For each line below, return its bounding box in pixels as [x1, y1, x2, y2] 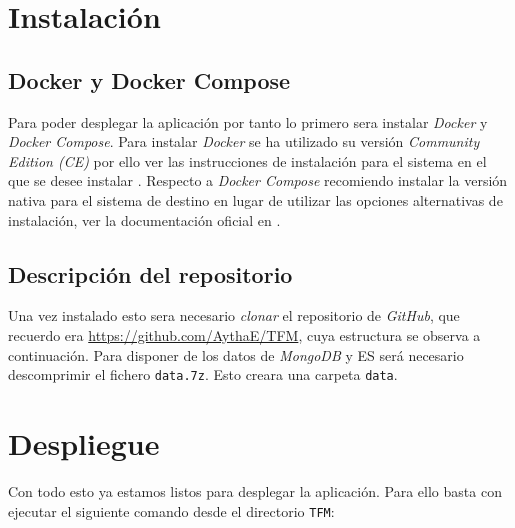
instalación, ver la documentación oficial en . [8, 209, 281, 230]
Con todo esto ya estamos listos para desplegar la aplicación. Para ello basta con [8, 480, 502, 501]
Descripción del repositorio [8, 258, 293, 289]
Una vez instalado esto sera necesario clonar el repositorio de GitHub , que [8, 305, 460, 326]
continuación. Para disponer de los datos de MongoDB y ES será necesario [8, 344, 464, 365]
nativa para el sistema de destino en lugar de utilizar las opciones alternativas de [8, 189, 503, 210]
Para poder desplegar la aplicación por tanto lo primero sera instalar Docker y [8, 111, 488, 132]
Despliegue [8, 422, 160, 463]
